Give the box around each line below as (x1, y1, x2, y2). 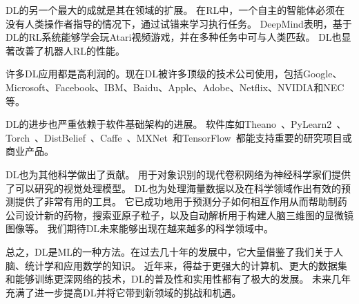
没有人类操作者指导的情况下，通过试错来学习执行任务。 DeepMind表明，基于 (6, 16, 352, 30)
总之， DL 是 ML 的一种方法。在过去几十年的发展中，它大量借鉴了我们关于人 (6, 244, 344, 258)
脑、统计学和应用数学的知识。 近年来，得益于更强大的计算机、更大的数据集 (6, 258, 347, 272)
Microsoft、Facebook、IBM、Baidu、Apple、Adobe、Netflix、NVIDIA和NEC (6, 79, 345, 94)
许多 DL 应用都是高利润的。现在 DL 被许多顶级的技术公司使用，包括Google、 (6, 66, 342, 81)
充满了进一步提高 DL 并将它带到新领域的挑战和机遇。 (6, 285, 242, 299)
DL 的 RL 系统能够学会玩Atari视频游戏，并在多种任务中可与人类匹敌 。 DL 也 (6, 30, 342, 44)
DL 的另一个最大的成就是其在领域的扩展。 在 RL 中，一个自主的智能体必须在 (6, 3, 345, 17)
